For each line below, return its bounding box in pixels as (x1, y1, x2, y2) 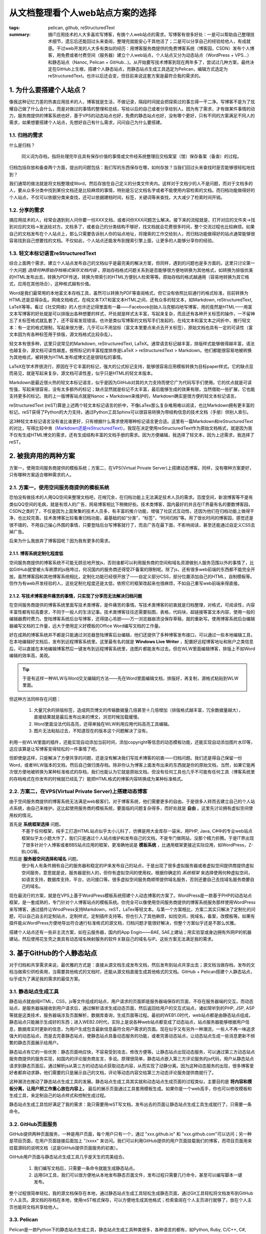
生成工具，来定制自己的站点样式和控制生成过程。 (9, 1092, 108, 1098)
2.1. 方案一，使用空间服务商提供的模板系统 (9, 484, 109, 491)
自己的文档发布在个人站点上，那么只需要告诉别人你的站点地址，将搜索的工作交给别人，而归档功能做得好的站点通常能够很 (9, 231, 255, 236)
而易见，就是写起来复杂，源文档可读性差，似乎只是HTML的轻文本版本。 (9, 370, 156, 376)
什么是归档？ (9, 142, 35, 148)
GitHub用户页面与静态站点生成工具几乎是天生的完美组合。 (9, 1154, 127, 1160)
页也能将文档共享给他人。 (9, 1204, 61, 1210)
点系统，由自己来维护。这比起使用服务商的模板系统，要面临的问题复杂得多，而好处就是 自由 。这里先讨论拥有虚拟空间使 (9, 805, 253, 811)
